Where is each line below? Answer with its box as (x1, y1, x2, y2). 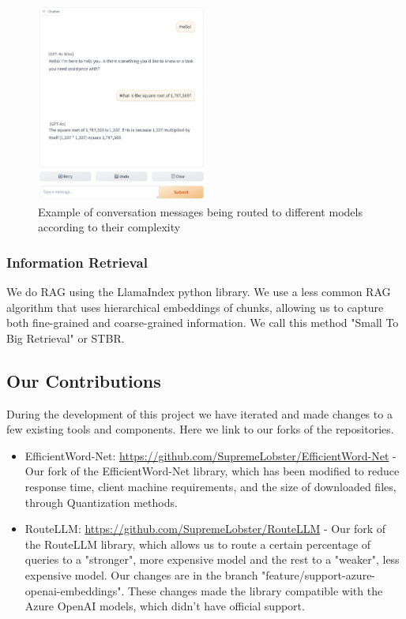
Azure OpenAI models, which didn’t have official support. (24, 598, 305, 614)
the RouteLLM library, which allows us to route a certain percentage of (24, 535, 371, 552)
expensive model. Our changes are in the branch (24, 567, 258, 583)
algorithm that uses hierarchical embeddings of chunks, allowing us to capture (6, 298, 384, 315)
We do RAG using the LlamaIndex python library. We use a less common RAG (6, 283, 391, 300)
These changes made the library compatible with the (127, 582, 383, 598)
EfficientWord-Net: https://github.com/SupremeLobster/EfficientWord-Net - (24, 447, 397, 463)
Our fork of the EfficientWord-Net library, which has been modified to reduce (24, 463, 400, 479)
